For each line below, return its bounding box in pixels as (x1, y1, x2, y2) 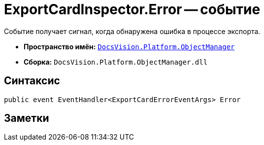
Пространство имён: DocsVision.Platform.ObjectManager (24, 42, 235, 51)
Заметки (4, 112, 49, 125)
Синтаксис (4, 74, 60, 87)
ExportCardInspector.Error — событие (4, 1, 261, 18)
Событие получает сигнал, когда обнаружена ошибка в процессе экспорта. (4, 27, 261, 36)
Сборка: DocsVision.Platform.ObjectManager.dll (24, 57, 208, 66)
